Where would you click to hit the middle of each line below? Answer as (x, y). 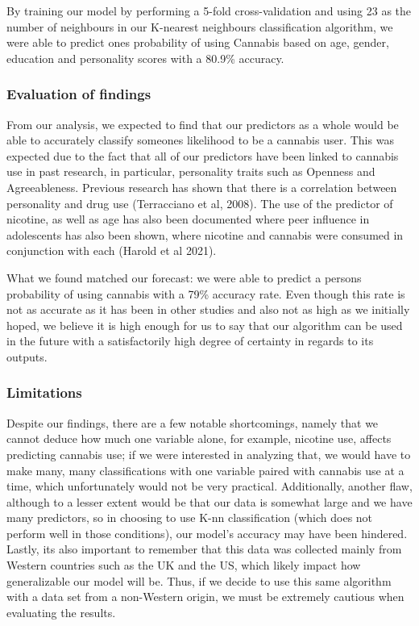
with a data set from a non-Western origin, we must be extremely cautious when (205, 597)
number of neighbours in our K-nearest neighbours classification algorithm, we (200, 26)
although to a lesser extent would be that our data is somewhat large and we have (209, 501)
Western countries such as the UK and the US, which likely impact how (184, 565)
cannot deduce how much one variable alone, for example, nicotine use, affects (199, 438)
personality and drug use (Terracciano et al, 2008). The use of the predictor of (200, 203)
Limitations (44, 392)
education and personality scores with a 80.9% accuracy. (145, 58)
